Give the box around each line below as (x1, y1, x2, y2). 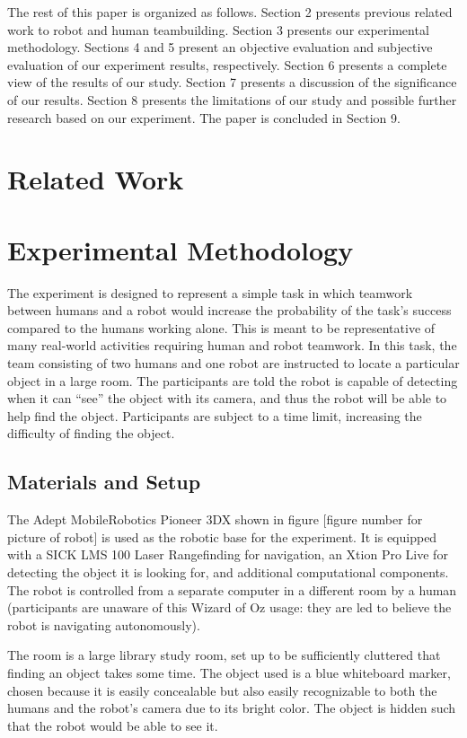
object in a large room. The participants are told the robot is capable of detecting (7, 371, 458, 390)
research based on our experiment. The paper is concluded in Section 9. (7, 108, 401, 127)
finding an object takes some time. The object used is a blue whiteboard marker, (7, 663, 451, 681)
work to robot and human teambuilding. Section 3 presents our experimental (7, 20, 429, 39)
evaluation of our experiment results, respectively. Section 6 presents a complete (7, 55, 447, 74)
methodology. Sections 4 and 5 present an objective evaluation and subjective (7, 38, 433, 57)
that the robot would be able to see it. (7, 716, 218, 734)
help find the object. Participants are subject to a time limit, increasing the (7, 406, 422, 425)
